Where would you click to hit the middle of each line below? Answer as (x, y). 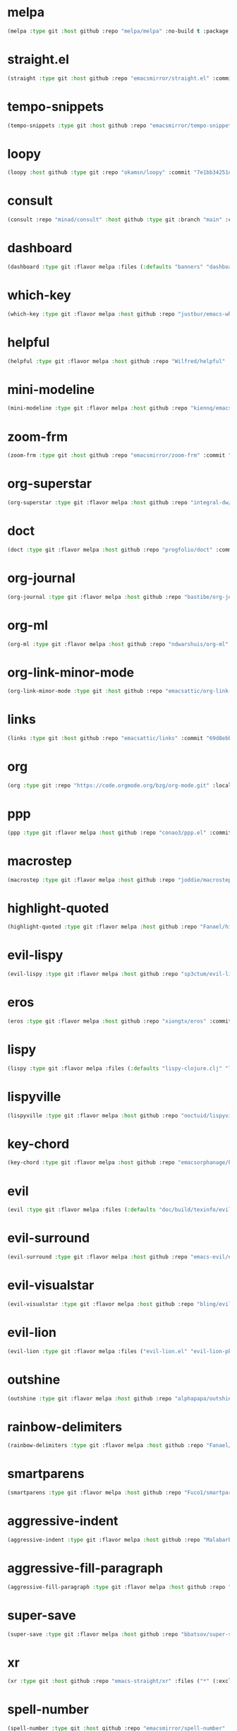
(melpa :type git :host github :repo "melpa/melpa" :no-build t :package (118, 31)
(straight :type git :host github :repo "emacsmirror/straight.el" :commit (121, 78)
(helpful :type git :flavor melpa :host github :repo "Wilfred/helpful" (116, 361)
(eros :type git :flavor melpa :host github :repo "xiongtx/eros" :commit (120, 1021)
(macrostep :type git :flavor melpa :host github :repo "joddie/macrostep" (121, 880)
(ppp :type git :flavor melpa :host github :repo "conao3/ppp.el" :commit (120, 833)
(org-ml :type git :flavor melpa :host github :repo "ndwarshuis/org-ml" (118, 644)
